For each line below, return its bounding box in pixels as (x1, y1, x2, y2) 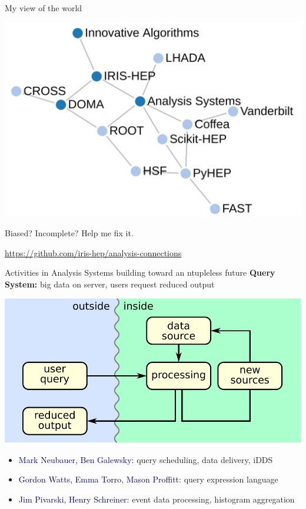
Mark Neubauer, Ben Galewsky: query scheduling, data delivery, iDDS (18, 453, 273, 465)
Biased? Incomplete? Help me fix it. (5, 226, 134, 239)
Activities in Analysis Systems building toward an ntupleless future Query (5, 266, 275, 279)
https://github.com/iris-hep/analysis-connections (5, 246, 182, 259)
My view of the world (5, 2, 82, 14)
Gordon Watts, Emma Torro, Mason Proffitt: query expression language (18, 473, 278, 485)
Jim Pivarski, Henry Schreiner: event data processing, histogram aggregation (18, 493, 295, 505)
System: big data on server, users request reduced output (5, 277, 215, 290)
